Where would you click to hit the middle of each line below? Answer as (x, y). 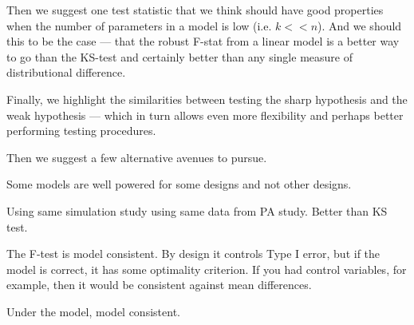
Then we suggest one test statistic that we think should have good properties (195, 10)
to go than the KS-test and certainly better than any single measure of (179, 56)
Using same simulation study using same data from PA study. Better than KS (197, 210)
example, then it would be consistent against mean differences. (159, 285)
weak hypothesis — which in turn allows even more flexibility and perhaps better (205, 115)
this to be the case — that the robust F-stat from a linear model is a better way (203, 41)
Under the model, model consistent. (93, 311)
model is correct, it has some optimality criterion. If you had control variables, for (207, 269)
